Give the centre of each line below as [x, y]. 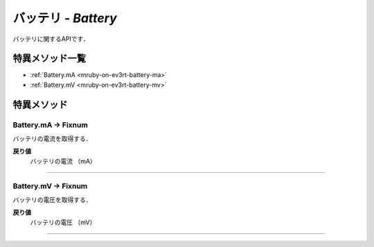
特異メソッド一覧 [49, 59]
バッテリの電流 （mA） [63, 161]
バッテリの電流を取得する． [52, 138]
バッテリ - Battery [65, 18]
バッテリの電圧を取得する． [52, 199]
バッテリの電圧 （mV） [63, 222]
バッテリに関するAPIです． [51, 39]
